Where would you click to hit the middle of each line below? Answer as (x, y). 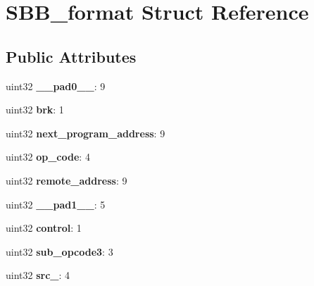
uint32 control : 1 (44, 228)
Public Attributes (71, 56)
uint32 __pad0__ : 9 (56, 86)
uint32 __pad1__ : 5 (56, 204)
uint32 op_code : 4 (48, 157)
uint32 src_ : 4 (38, 275)
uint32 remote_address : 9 (67, 180)
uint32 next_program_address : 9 (86, 133)
